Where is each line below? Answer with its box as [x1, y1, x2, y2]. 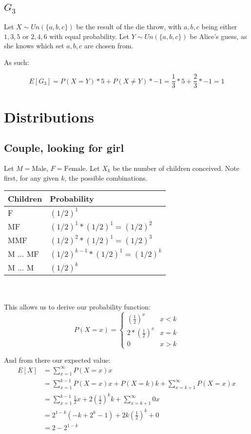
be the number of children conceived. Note [113, 163, 239, 173]
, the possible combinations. [64, 172, 148, 183]
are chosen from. [84, 41, 134, 51]
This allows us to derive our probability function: [4, 302, 151, 312]
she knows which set [4, 41, 64, 51]
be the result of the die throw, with [76, 21, 182, 31]
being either [201, 21, 237, 31]
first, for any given [4, 172, 59, 183]
